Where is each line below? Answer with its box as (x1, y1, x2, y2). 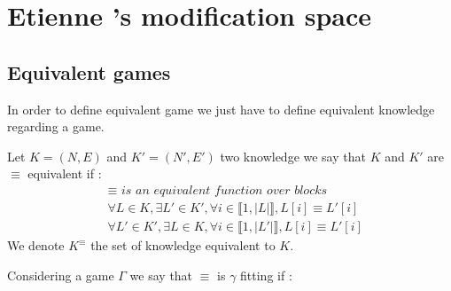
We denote (7, 236, 65, 255)
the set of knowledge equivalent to (90, 236, 276, 255)
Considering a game (7, 265, 114, 284)
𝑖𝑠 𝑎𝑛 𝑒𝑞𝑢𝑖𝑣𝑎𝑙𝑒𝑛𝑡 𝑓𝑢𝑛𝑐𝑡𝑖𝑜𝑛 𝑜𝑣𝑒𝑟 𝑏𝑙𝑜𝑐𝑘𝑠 (121, 184, 328, 197)
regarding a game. (7, 117, 105, 136)
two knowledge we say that (220, 146, 366, 165)
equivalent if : (27, 164, 102, 183)
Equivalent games (7, 58, 171, 85)
